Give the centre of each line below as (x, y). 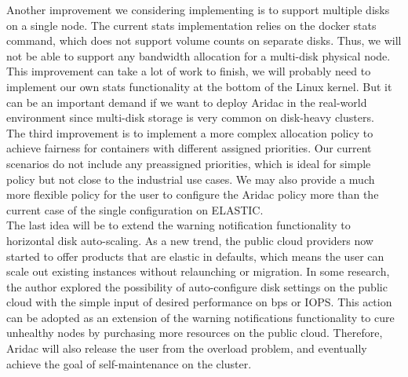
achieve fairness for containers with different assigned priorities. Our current (189, 148)
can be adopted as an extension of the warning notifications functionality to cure (200, 317)
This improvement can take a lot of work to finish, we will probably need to (189, 71)
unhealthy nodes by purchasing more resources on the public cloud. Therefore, (195, 333)
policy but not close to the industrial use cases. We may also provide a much (191, 179)
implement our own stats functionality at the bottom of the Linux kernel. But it (199, 86)
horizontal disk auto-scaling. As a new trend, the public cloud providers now (190, 240)
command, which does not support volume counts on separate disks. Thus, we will (204, 40)
